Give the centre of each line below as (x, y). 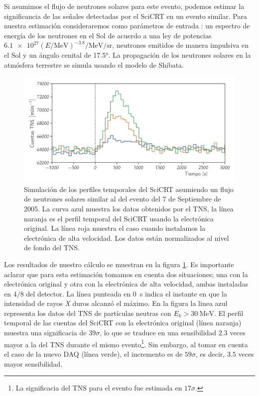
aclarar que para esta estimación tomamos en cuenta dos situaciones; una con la (126, 274)
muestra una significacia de (45, 333)
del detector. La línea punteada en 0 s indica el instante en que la (127, 293)
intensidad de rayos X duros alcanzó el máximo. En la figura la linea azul (116, 303)
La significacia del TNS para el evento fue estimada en (99, 388)
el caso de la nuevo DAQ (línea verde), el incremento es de (93, 353)
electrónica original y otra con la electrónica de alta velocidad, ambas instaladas (126, 284)
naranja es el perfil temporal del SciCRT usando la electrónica (119, 218)
